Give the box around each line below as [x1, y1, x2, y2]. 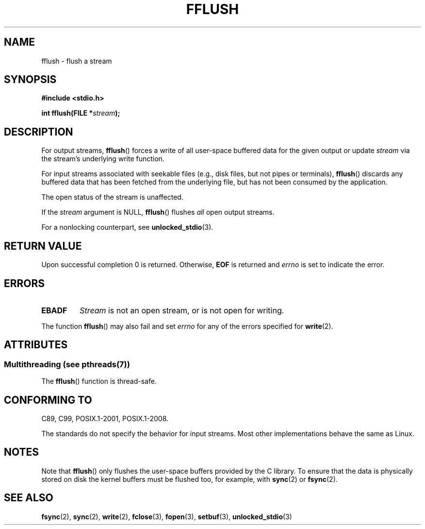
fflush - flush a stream [41, 56, 112, 65]
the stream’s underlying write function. [41, 154, 164, 163]
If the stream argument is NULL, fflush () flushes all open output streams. [41, 208, 275, 217]
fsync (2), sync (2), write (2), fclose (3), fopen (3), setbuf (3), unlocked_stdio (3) [41, 512, 292, 521]
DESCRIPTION [4, 125, 73, 138]
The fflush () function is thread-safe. [41, 377, 157, 386]
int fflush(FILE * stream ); [41, 109, 120, 118]
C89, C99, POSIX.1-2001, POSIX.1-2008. [41, 414, 169, 423]
